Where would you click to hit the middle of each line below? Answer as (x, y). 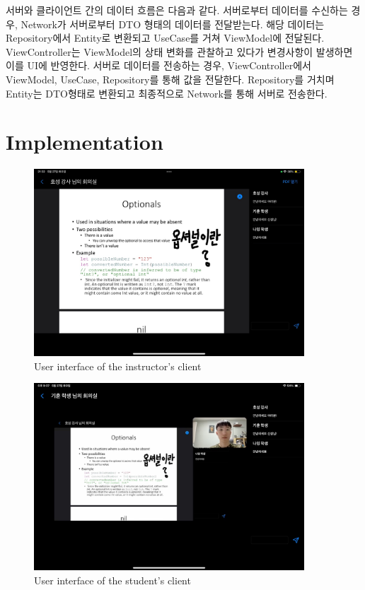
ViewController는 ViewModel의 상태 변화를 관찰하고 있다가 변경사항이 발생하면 (179, 51)
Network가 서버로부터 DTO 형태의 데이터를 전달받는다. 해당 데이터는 (173, 24)
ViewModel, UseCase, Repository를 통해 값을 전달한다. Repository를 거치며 (170, 79)
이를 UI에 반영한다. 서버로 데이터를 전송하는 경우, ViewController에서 (158, 65)
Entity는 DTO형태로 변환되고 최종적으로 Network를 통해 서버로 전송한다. (167, 93)
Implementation (85, 142)
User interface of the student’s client (112, 580)
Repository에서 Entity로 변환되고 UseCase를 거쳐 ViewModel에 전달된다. (165, 38)
